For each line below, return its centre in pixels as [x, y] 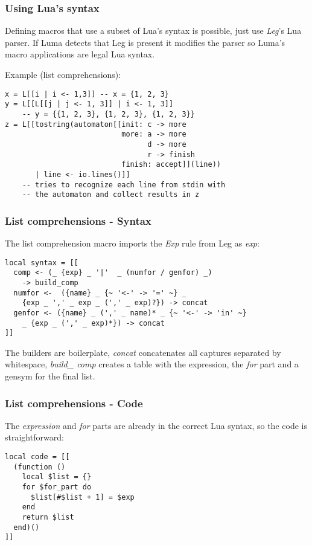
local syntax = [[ [42, 263]
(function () [40, 467]
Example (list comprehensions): [63, 74]
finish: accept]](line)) [171, 165]
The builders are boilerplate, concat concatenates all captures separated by [143, 352]
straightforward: [34, 437]
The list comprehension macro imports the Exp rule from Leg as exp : [132, 243]
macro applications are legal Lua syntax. [80, 54]
